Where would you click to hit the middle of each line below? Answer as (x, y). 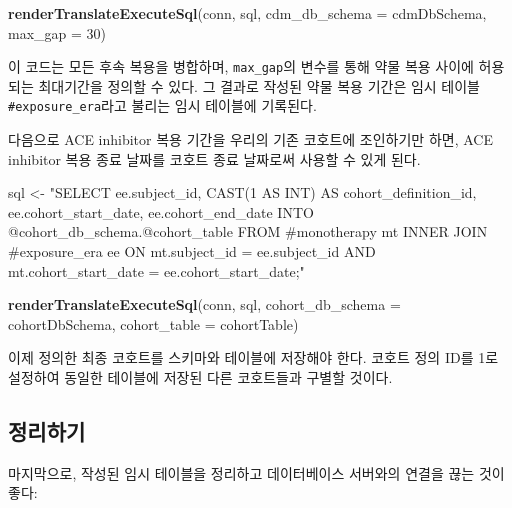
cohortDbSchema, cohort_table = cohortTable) (153, 323)
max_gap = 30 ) (57, 32)
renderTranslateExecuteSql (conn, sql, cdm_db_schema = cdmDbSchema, (247, 13)
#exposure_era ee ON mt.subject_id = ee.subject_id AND (192, 251)
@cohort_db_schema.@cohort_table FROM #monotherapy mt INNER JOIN (248, 231)
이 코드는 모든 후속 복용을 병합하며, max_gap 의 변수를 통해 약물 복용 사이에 (241, 66)
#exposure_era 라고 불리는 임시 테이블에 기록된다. (162, 105)
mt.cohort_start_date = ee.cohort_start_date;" (156, 270)
